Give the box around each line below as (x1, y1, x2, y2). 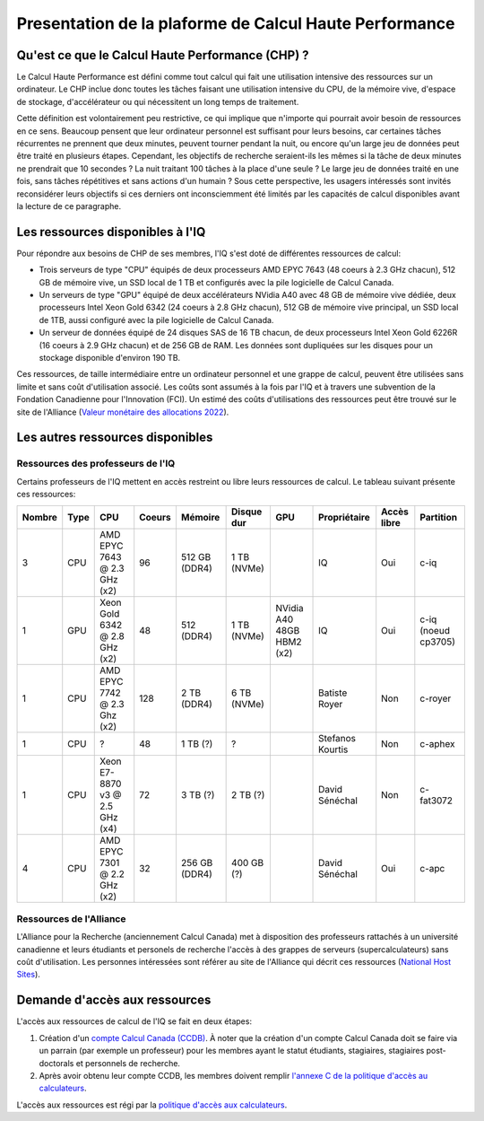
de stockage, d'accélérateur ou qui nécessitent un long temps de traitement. (16, 96, 299, 107)
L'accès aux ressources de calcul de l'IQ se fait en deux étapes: (16, 1016, 253, 1027)
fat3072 (419, 794, 453, 807)
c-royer (419, 692, 452, 705)
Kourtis (318, 743, 349, 756)
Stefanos (318, 731, 357, 744)
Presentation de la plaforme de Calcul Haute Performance (16, 13, 455, 33)
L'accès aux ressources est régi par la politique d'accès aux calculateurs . (16, 1099, 288, 1110)
